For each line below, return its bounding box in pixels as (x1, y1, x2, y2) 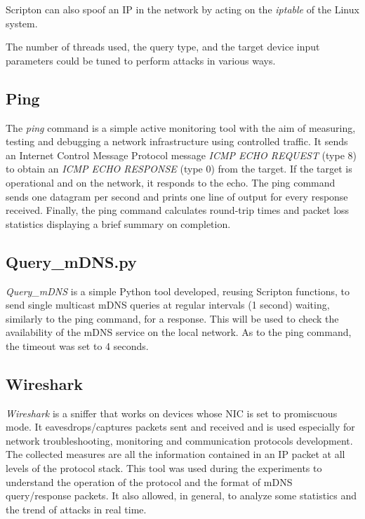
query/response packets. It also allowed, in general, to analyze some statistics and (6, 488, 357, 503)
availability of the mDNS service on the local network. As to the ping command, (6, 325, 352, 339)
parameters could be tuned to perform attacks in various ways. (6, 53, 276, 67)
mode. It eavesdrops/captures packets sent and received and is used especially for (6, 419, 355, 434)
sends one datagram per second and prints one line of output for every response (6, 189, 348, 203)
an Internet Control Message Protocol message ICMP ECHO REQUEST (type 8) (6, 147, 357, 162)
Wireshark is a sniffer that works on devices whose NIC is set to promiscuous (6, 405, 338, 420)
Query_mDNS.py (6, 250, 137, 272)
